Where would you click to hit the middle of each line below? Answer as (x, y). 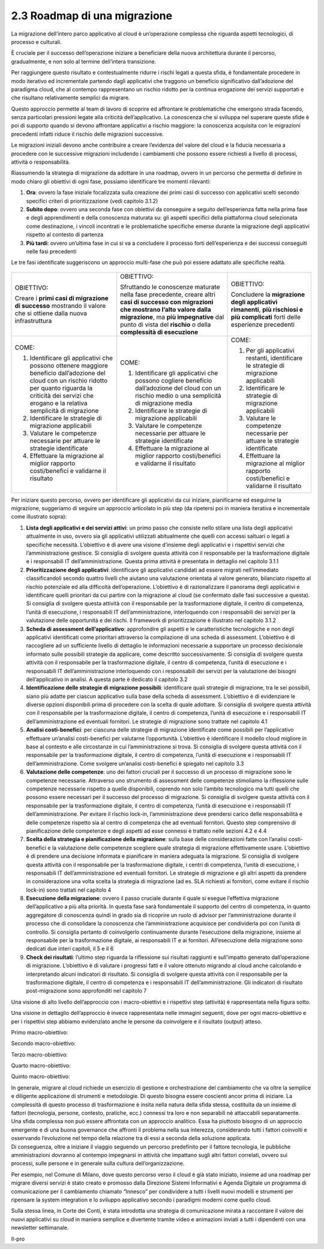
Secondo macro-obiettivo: (43, 1043)
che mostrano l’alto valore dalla (166, 309)
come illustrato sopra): (39, 517)
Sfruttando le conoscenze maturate (170, 287)
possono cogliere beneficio (174, 380)
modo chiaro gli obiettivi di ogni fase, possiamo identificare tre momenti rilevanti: (111, 181)
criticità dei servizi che (62, 395)
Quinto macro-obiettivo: (40, 1076)
